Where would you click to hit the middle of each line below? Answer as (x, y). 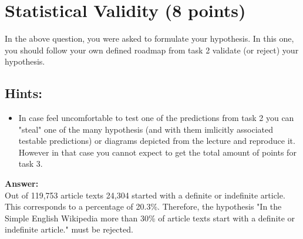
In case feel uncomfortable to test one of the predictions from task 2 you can (156, 118)
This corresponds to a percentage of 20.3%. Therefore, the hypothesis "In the (143, 206)
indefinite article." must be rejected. (69, 229)
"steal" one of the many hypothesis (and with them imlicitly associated (146, 129)
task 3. (31, 164)
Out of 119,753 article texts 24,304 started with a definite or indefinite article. (145, 195)
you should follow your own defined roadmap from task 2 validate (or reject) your (152, 50)
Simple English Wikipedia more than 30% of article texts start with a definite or (150, 218)
